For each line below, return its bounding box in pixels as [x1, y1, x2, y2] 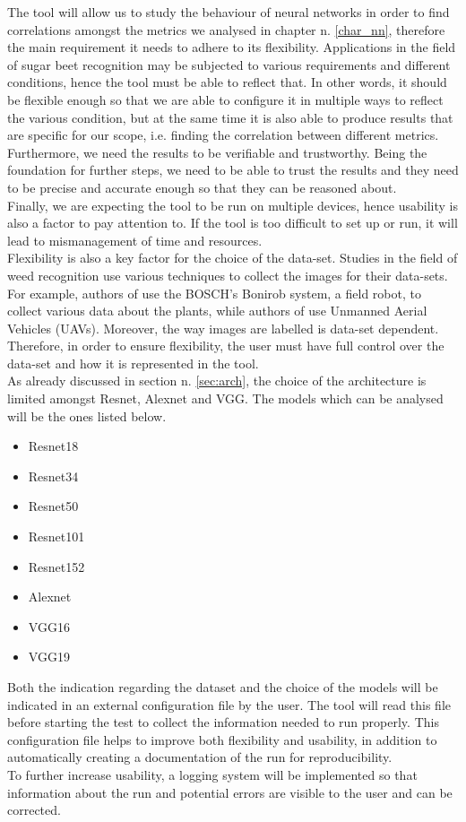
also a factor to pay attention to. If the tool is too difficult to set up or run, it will [7, 213, 458, 232]
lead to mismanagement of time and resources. [7, 230, 263, 249]
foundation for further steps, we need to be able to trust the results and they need [7, 160, 459, 179]
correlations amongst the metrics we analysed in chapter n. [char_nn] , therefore [7, 20, 445, 39]
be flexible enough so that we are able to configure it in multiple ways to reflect [7, 90, 444, 108]
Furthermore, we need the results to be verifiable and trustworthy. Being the [7, 143, 427, 161]
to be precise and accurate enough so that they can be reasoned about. [7, 177, 397, 196]
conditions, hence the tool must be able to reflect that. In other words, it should [7, 73, 447, 91]
